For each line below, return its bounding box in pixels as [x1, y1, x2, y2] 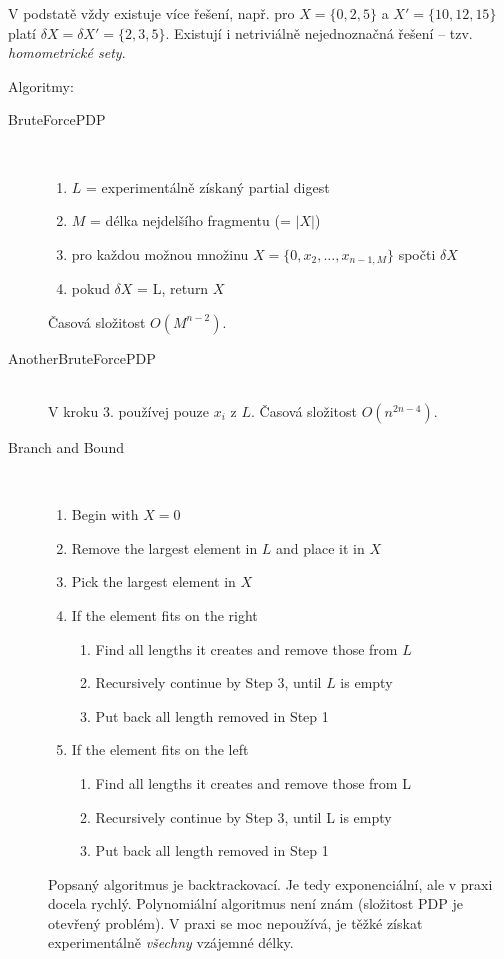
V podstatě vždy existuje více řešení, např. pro [8, 3, 295, 23]
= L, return [137, 278, 209, 299]
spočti [398, 243, 436, 264]
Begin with [71, 504, 139, 525]
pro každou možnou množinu [71, 243, 249, 264]
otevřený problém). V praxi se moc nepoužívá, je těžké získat [48, 912, 423, 933]
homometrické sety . [8, 42, 126, 63]
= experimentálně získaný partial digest [86, 176, 330, 197]
